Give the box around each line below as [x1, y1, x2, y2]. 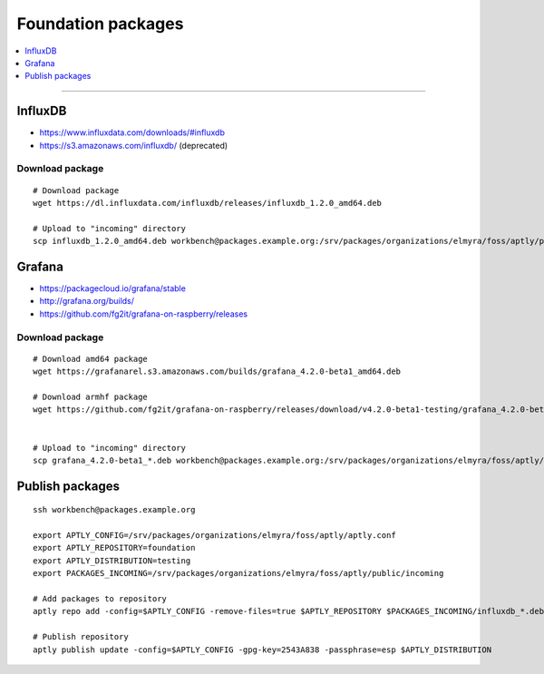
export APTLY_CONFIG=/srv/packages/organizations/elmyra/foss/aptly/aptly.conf [33, 531, 396, 541]
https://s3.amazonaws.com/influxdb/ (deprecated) [39, 140, 228, 151]
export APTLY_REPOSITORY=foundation [33, 542, 196, 553]
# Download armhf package [33, 391, 149, 402]
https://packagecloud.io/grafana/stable [39, 283, 186, 294]
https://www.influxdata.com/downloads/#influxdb [39, 127, 226, 138]
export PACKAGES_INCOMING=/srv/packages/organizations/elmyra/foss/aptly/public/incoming [33, 568, 444, 579]
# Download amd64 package [33, 354, 149, 364]
